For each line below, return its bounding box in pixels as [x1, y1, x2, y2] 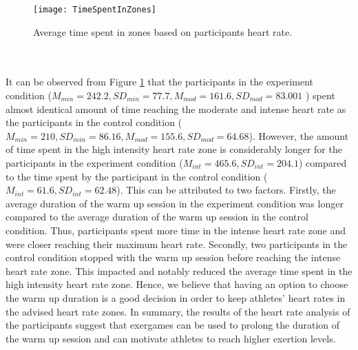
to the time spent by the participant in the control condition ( [6, 169, 268, 183]
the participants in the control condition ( [6, 115, 182, 130]
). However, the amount [249, 128, 349, 143]
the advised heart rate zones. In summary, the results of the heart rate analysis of [6, 304, 350, 318]
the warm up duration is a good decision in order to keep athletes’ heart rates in [6, 290, 346, 305]
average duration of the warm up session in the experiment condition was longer [6, 196, 344, 210]
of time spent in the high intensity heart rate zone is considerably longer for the [6, 142, 342, 156]
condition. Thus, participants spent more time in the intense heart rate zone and [6, 223, 346, 237]
